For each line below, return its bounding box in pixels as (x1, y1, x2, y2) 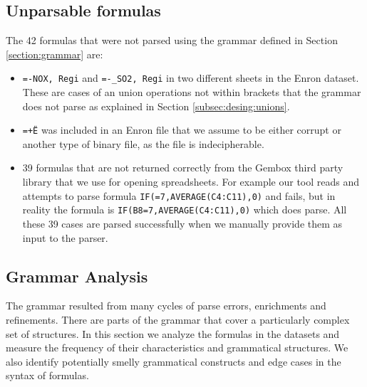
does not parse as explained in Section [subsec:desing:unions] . (22, 98, 290, 113)
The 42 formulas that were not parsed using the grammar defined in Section (6, 33, 338, 48)
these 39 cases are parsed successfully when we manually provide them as (22, 216, 343, 230)
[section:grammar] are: (6, 46, 103, 61)
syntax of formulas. (6, 368, 89, 383)
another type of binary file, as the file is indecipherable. (22, 136, 264, 151)
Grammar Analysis (6, 265, 148, 287)
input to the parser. (22, 230, 108, 245)
